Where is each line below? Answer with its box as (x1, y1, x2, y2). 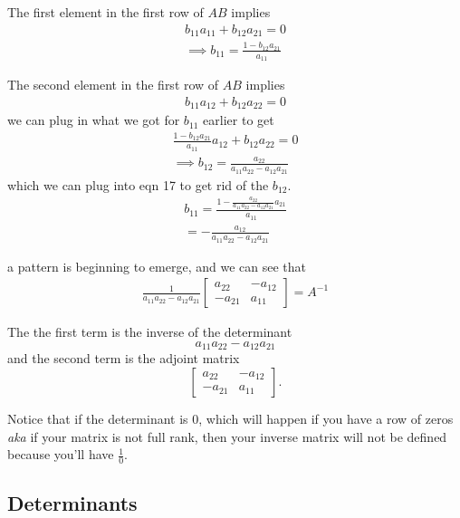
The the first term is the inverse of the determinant (7, 322, 292, 341)
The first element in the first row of (7, 3, 204, 21)
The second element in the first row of (7, 75, 219, 94)
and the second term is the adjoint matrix (7, 349, 240, 368)
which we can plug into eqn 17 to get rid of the (7, 175, 269, 194)
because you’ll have (7, 445, 114, 464)
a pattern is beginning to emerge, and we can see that (7, 256, 306, 275)
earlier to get (203, 110, 274, 129)
